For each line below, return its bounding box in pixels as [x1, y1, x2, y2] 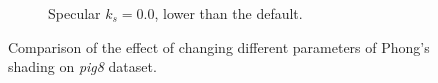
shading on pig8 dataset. [8, 56, 157, 77]
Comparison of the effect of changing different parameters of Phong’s [8, 36, 430, 57]
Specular [48, 3, 101, 23]
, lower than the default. [154, 3, 303, 23]
